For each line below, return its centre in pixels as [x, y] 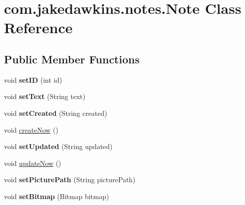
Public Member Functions [72, 59]
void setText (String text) [45, 96]
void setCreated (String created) [56, 113]
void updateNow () [33, 163]
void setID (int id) [33, 79]
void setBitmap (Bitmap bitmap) [57, 196]
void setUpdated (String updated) [58, 146]
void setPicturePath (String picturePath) [70, 179]
